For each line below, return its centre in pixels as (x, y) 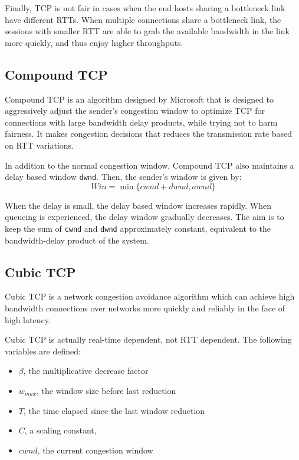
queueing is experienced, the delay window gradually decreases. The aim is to (144, 217)
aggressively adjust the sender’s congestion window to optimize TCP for (135, 111)
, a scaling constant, (60, 430)
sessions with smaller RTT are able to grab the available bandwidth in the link (147, 31)
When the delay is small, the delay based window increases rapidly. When (138, 205)
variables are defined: (43, 351)
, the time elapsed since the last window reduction (114, 410)
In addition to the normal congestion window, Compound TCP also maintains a (149, 165)
